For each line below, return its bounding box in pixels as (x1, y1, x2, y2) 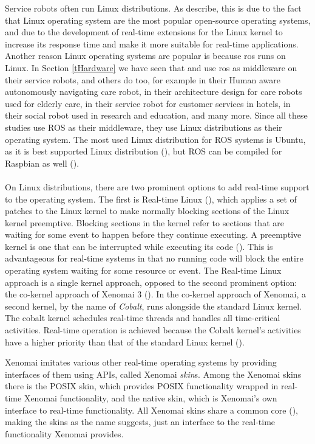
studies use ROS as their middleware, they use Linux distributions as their (5, 120, 282, 133)
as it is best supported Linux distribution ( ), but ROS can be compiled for (5, 145, 282, 158)
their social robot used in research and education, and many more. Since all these (5, 109, 308, 122)
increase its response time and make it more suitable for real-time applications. (5, 37, 299, 50)
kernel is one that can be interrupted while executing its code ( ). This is (5, 240, 273, 252)
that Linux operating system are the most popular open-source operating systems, (5, 13, 311, 26)
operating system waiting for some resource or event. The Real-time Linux (5, 264, 282, 277)
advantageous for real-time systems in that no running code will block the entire (5, 252, 303, 265)
